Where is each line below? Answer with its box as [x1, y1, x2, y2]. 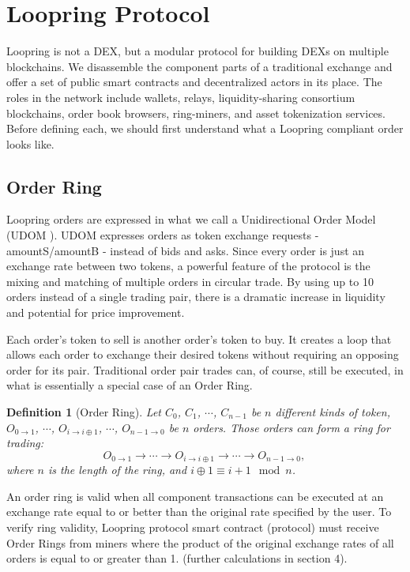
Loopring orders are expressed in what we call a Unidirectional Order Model [6, 211, 376, 228]
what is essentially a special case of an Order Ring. [6, 377, 253, 393]
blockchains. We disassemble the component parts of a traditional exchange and [6, 58, 393, 74]
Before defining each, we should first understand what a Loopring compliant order [6, 120, 404, 137]
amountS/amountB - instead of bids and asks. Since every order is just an [6, 242, 365, 258]
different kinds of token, [275, 404, 390, 420]
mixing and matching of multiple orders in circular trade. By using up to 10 [6, 273, 374, 289]
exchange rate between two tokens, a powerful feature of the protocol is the [6, 258, 371, 274]
